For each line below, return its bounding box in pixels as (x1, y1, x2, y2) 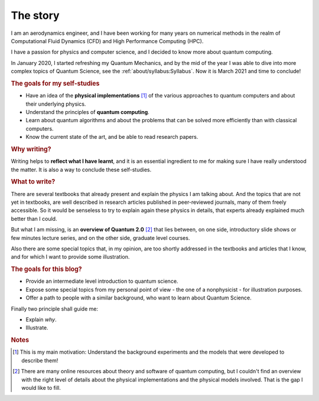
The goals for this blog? (11, 265, 82, 273)
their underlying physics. (25, 100, 86, 107)
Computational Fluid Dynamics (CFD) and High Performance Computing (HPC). (11, 37, 204, 44)
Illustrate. (25, 324, 48, 331)
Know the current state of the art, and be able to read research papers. (25, 133, 198, 141)
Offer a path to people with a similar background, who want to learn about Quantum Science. (25, 294, 252, 301)
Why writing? (11, 145, 51, 153)
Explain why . (25, 316, 57, 323)
